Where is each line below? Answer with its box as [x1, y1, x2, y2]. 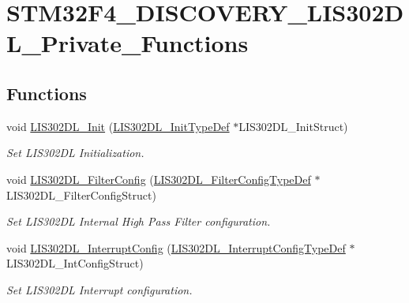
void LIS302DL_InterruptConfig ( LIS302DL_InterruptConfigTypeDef [6, 239, 346, 256]
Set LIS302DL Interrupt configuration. [6, 281, 193, 297]
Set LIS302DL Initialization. [6, 144, 144, 161]
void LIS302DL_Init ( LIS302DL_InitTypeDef [6, 118, 230, 134]
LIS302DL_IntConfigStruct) [6, 255, 144, 271]
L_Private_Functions [6, 27, 249, 59]
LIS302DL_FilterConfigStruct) [6, 186, 156, 203]
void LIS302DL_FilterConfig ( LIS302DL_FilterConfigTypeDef [6, 170, 311, 187]
